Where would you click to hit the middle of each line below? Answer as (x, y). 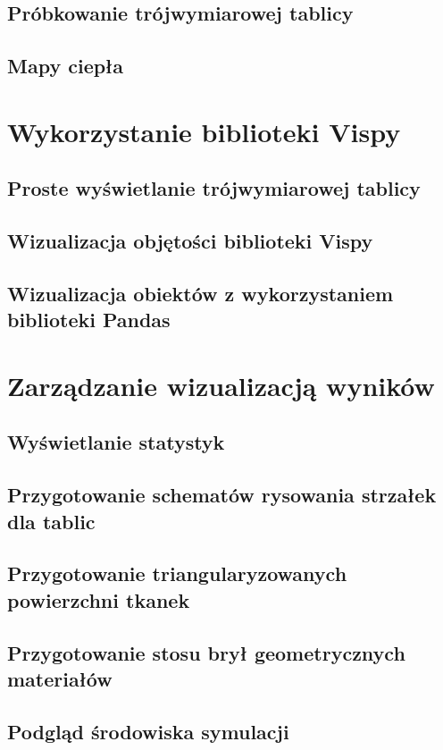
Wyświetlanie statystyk (116, 442)
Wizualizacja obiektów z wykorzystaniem (201, 293)
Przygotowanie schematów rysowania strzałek (222, 495)
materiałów (60, 678)
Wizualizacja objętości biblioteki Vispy (190, 241)
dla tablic (51, 521)
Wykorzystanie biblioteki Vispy (204, 131)
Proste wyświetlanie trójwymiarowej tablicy (214, 188)
